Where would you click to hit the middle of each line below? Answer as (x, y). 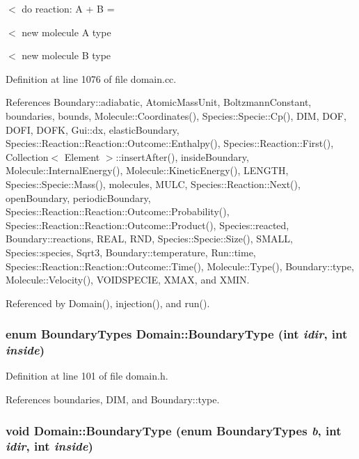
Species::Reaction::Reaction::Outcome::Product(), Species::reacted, (147, 225)
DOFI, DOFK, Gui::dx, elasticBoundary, (93, 129)
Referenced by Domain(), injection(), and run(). (108, 303)
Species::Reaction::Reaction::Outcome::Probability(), (118, 211)
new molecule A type (66, 32)
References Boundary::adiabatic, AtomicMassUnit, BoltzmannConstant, (159, 102)
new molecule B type (66, 55)
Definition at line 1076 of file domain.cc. (91, 78)
